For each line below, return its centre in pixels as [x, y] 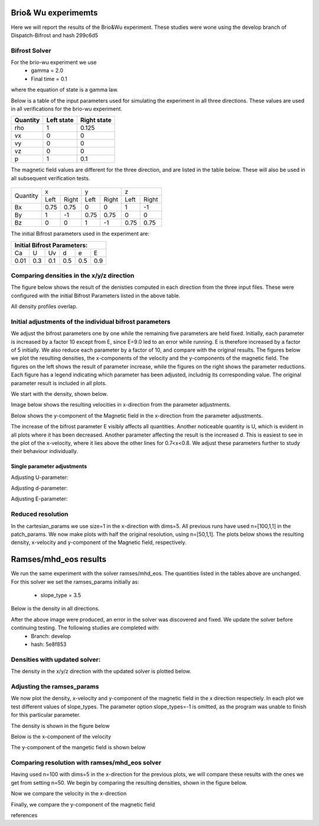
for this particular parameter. [46, 715]
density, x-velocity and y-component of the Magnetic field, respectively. [99, 542]
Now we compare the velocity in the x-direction [69, 794]
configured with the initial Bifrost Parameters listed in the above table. [96, 295]
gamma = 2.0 [47, 70]
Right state [96, 120]
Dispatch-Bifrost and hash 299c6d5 [55, 35]
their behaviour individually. [45, 451]
